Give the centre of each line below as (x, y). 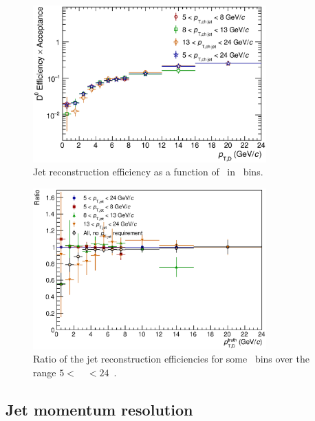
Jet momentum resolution (99, 409)
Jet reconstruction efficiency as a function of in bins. (148, 172)
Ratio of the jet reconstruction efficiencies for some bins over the (171, 359)
